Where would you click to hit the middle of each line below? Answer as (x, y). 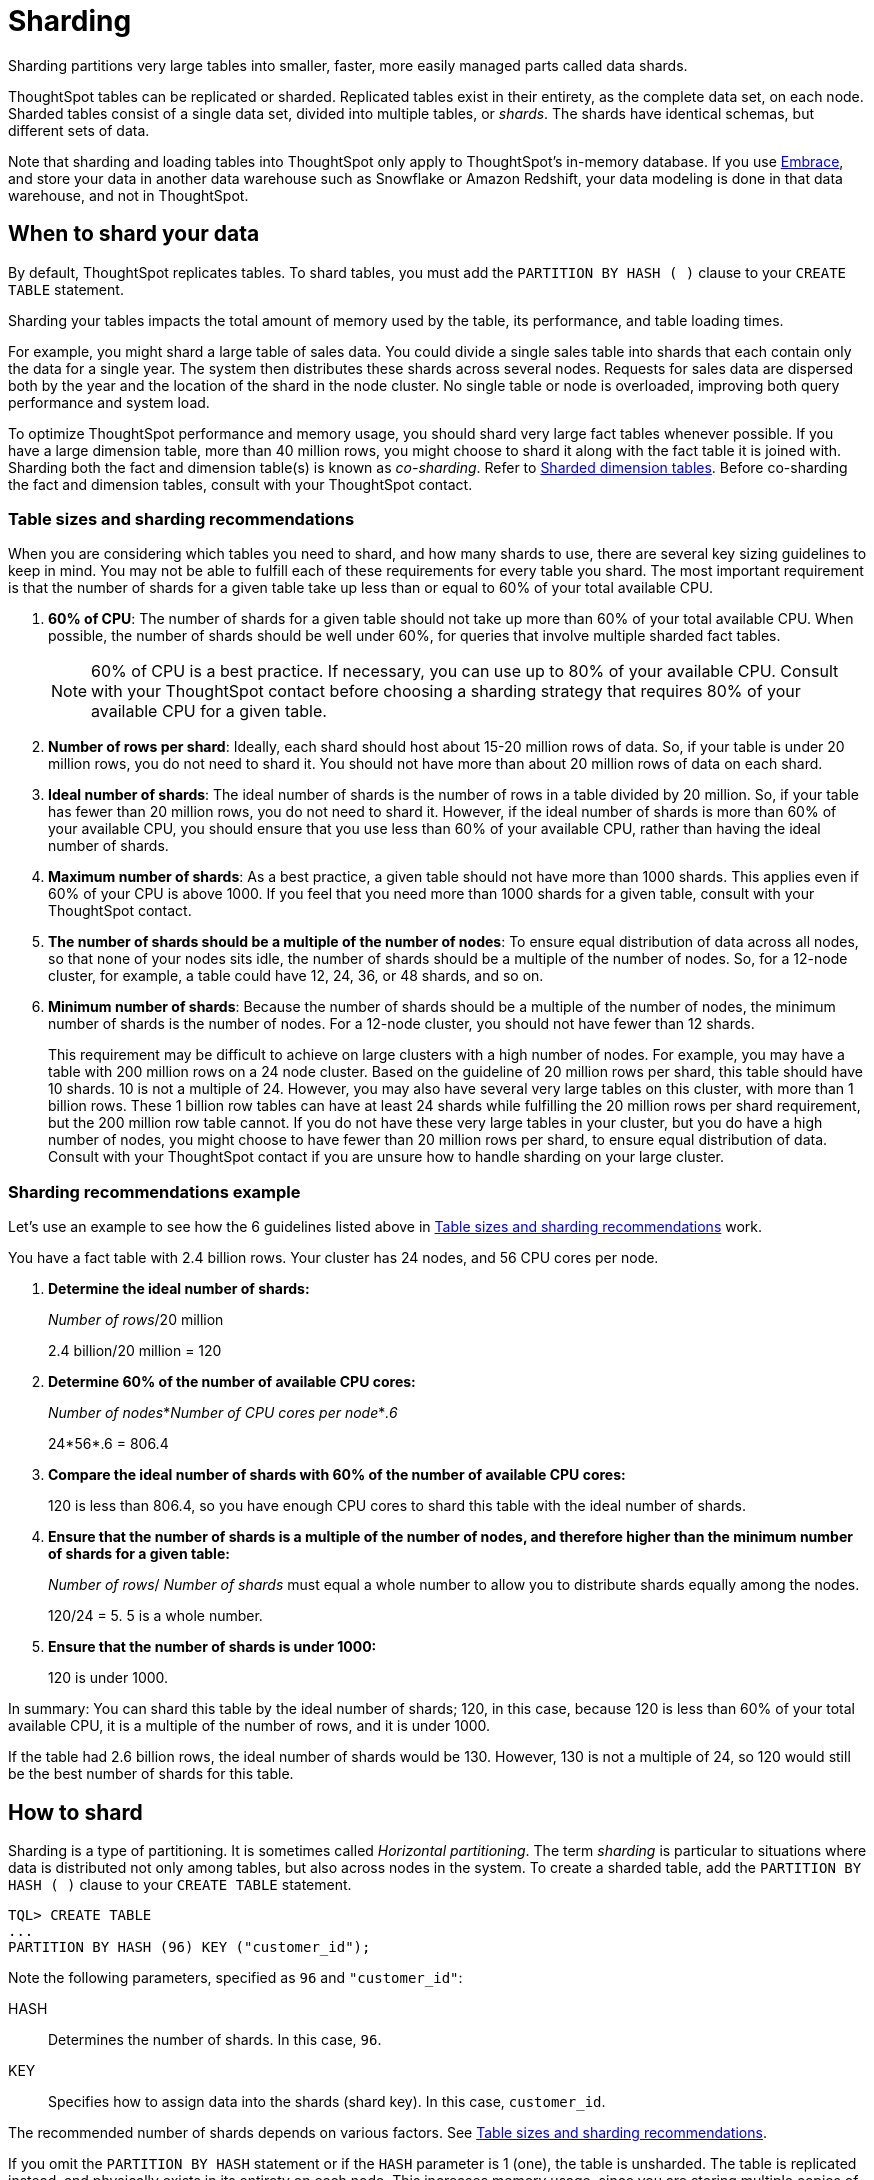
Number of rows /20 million (136, 1320)
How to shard (75, 1812)
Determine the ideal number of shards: (179, 1289)
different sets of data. (79, 130)
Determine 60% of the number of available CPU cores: (232, 1382)
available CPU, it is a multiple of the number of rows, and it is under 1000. (249, 1726)
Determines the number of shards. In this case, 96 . (215, 2039)
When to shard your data (134, 234)
